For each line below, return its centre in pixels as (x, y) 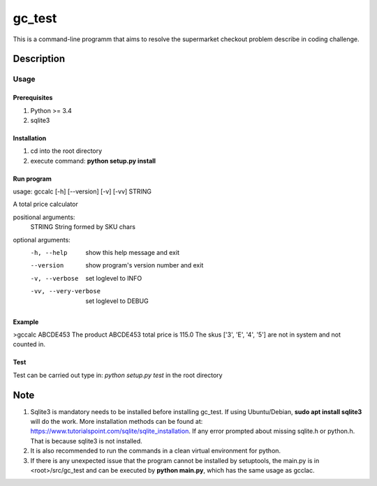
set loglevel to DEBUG (117, 301)
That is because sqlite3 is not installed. (86, 441)
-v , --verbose (54, 278)
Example (26, 322)
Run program (32, 179)
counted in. (29, 344)
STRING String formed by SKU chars (83, 227)
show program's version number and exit (145, 265)
